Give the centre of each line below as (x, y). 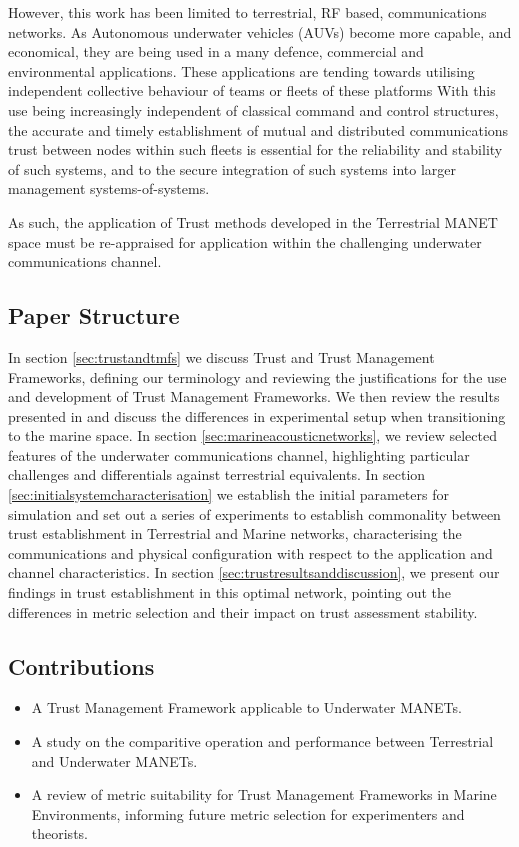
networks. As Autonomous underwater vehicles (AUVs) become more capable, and (260, 31)
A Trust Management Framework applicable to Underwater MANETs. (246, 707)
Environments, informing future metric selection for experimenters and (248, 813)
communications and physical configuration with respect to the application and (250, 552)
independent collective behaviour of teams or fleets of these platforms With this (252, 90)
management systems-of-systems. (109, 188)
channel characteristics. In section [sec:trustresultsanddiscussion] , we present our (254, 572)
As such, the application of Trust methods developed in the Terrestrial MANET (253, 221)
